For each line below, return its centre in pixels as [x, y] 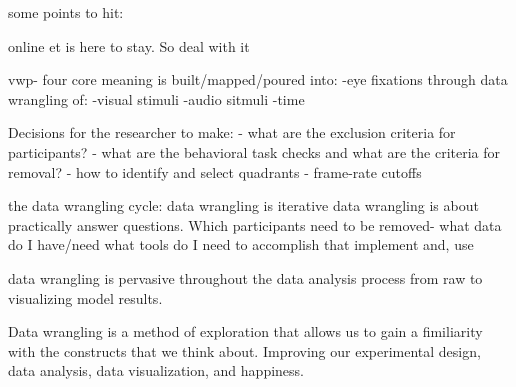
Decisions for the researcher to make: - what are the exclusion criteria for [232, 132]
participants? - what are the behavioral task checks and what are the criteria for [254, 151]
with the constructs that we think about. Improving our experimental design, [244, 350]
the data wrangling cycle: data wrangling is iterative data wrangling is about [243, 205]
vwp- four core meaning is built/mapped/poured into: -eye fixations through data [258, 79]
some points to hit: [66, 12]
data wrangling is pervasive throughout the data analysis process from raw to [245, 277]
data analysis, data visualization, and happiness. [156, 370]
